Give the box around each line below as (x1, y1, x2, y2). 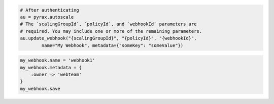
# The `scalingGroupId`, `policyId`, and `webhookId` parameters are (20, 21, 197, 27)
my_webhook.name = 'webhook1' (20, 58, 95, 63)
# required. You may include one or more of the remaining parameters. (20, 28, 202, 34)
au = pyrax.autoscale (20, 14, 74, 20)
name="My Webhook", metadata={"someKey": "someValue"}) (41, 42, 184, 48)
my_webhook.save (20, 86, 61, 91)
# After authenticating (20, 7, 80, 13)
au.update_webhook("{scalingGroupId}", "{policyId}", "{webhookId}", (20, 35, 197, 41)
